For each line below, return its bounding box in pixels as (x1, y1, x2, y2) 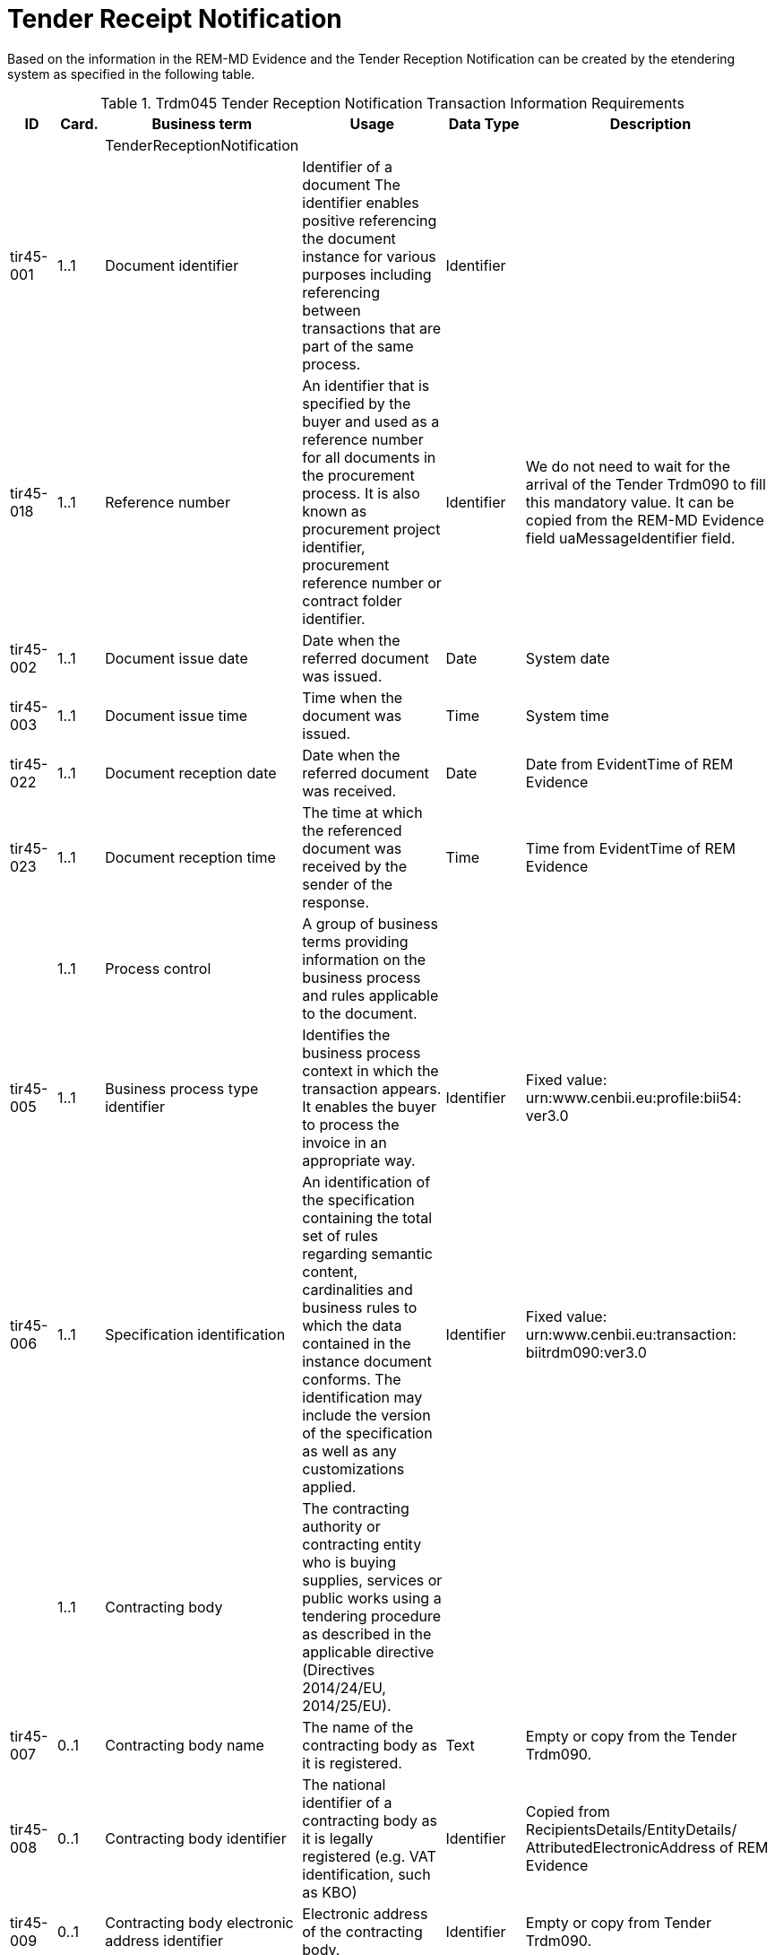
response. (302, 892, 370, 911)
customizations (302, 1459, 405, 1478)
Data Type (448, 114, 520, 133)
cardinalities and (302, 1280, 413, 1299)
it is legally (302, 1829, 374, 1847)
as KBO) (302, 1882, 357, 1901)
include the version (302, 1405, 431, 1424)
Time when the (302, 688, 403, 707)
